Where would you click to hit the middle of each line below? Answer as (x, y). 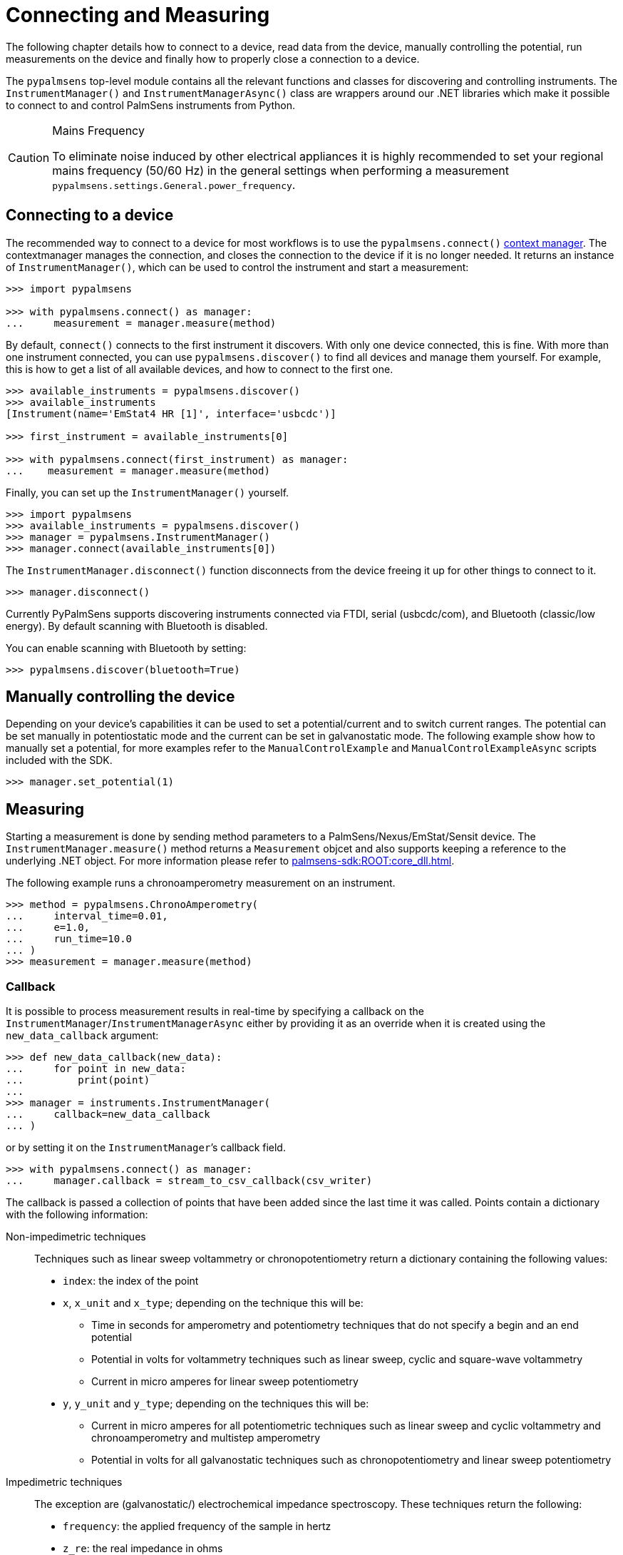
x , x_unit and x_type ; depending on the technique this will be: (213, 1303)
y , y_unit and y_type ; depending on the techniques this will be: (216, 1404)
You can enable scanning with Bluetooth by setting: (126, 648)
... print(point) (78, 1080)
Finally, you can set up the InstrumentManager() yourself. (148, 492)
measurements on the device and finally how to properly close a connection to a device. (213, 58)
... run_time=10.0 (69, 939)
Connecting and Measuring (138, 15)
